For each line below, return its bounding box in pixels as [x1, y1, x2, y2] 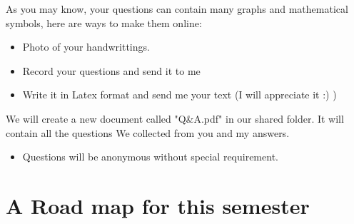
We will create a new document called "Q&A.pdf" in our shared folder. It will [6, 111, 344, 126]
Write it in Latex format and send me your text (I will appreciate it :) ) [22, 87, 337, 102]
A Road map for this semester [6, 190, 310, 220]
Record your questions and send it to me [22, 63, 201, 78]
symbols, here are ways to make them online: [6, 15, 202, 30]
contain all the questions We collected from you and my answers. [6, 125, 290, 140]
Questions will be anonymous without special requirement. [22, 149, 278, 164]
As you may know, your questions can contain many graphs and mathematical [6, 1, 348, 16]
